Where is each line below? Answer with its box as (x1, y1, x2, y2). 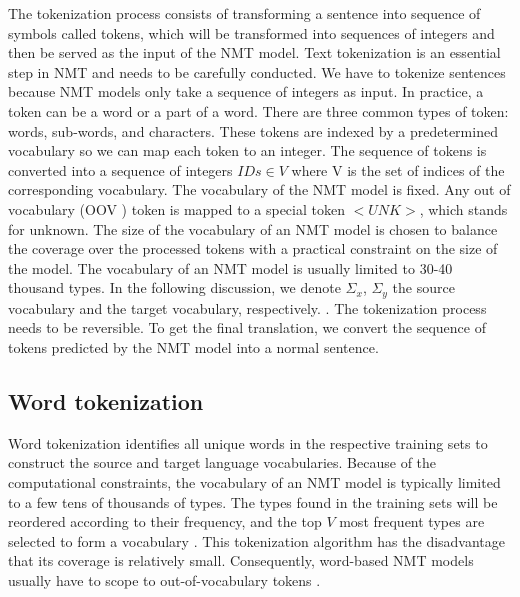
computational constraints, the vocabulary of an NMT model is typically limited (8, 471, 501, 492)
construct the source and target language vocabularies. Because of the (8, 452, 437, 473)
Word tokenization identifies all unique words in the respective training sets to (8, 432, 488, 453)
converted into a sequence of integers (8, 159, 233, 180)
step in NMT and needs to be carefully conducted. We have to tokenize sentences (8, 61, 506, 82)
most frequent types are (339, 511, 485, 532)
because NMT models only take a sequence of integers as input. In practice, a (8, 81, 484, 102)
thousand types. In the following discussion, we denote (8, 277, 341, 298)
